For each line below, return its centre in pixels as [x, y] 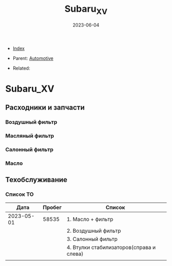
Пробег [52, 208]
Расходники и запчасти [45, 108]
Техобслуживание [36, 180]
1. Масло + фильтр [90, 219]
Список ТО [20, 194]
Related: [21, 68]
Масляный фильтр [30, 136]
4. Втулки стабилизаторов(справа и [111, 248]
